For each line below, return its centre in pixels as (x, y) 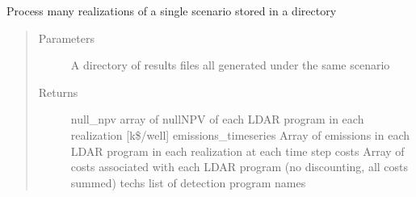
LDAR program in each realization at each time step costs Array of (237, 151)
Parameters (66, 38)
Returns (58, 92)
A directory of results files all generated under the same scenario (230, 65)
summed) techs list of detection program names (188, 182)
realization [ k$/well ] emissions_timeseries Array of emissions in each (240, 134)
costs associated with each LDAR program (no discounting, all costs (240, 167)
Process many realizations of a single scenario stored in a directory (172, 10)
